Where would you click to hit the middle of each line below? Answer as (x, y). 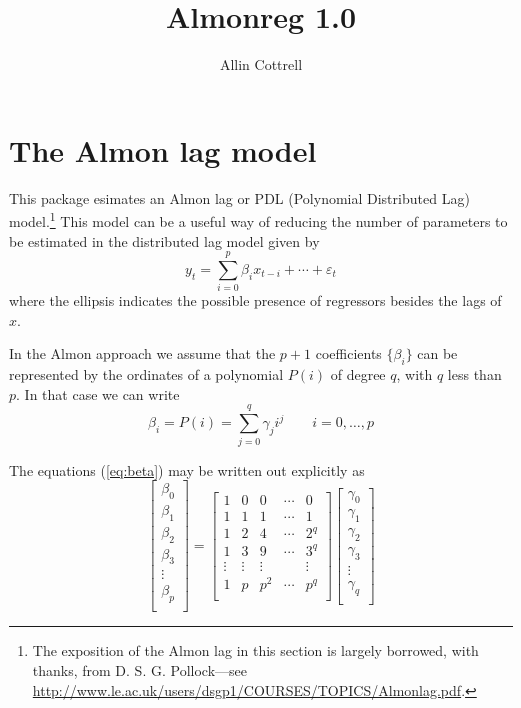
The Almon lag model (163, 149)
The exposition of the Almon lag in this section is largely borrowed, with (255, 650)
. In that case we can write (98, 393)
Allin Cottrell (261, 64)
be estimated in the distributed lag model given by (164, 240)
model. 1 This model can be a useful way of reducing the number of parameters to (258, 219)
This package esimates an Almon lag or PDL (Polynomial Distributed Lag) (239, 197)
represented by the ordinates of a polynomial (146, 374)
